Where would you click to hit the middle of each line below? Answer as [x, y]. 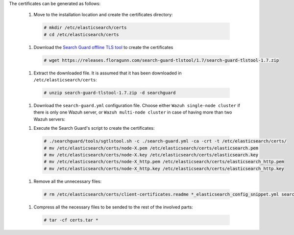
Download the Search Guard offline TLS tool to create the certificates [103, 47]
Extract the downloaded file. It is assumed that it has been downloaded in [108, 73]
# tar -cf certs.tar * [71, 220]
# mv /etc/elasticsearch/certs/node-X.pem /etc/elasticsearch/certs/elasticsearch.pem [151, 148]
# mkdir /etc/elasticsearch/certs [85, 28]
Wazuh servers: [49, 119]
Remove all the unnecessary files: [68, 181]
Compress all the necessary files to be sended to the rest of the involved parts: [113, 207]
